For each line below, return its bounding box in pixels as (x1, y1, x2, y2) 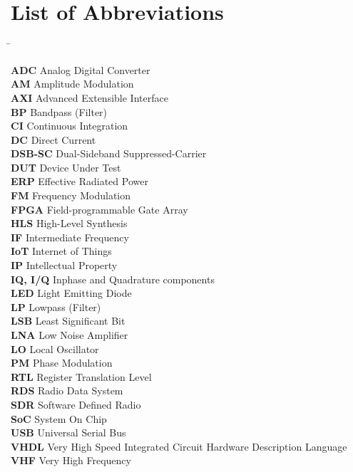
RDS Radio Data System (11, 383, 123, 398)
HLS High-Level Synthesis (11, 216, 128, 231)
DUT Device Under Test (11, 159, 121, 174)
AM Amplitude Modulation (11, 76, 134, 91)
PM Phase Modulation (11, 355, 113, 370)
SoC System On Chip (11, 411, 107, 426)
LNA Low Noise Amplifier (11, 327, 128, 342)
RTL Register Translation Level (11, 369, 152, 384)
